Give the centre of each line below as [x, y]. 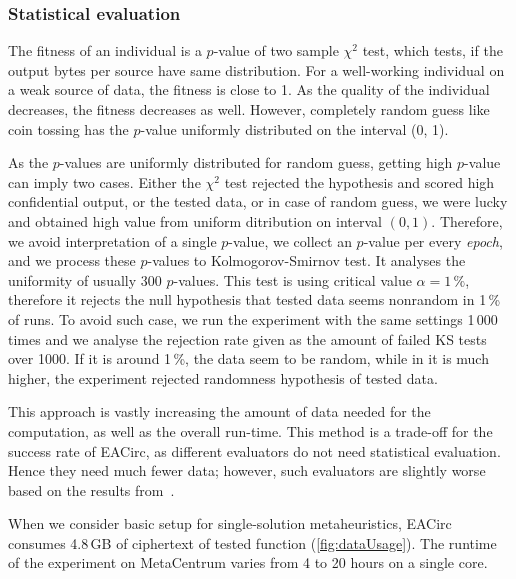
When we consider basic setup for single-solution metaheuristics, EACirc [230, 523]
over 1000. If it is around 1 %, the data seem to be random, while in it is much [248, 358]
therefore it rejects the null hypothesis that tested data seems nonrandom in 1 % [254, 299]
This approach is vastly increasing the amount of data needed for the [219, 411]
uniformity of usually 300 [85, 279]
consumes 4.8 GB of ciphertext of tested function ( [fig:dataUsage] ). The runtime [252, 542]
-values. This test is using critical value [292, 279]
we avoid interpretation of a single [112, 240]
